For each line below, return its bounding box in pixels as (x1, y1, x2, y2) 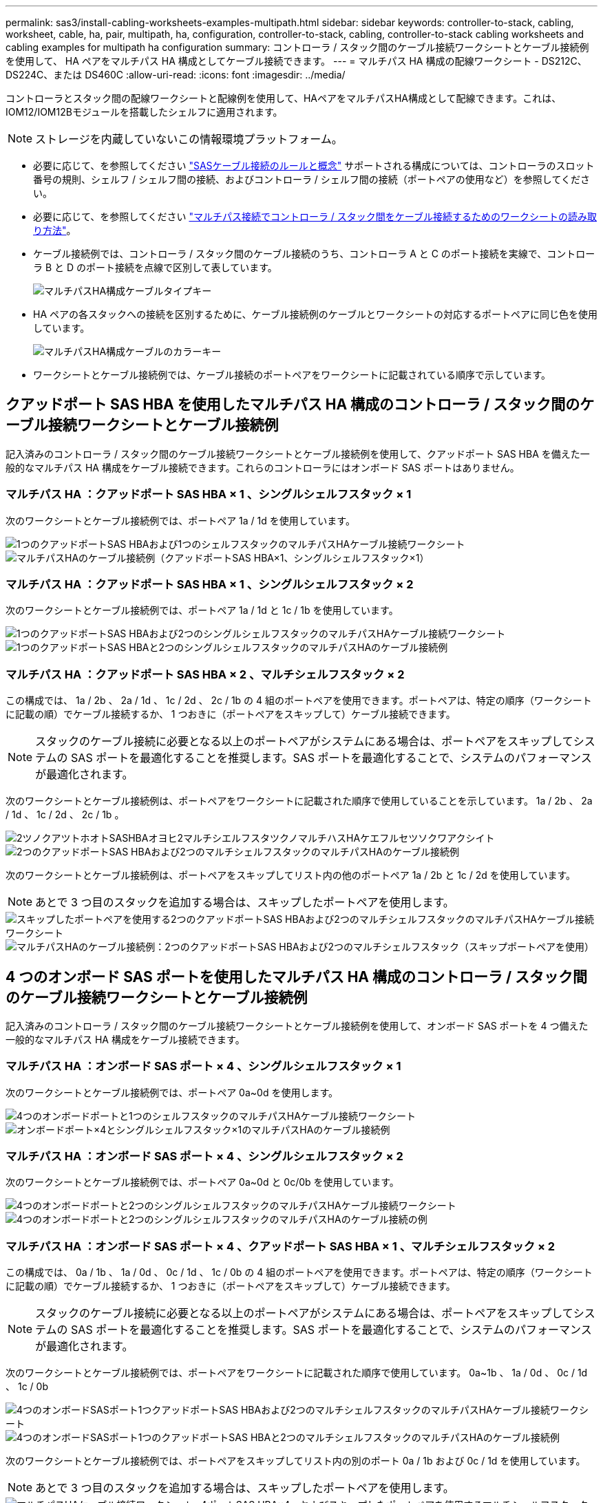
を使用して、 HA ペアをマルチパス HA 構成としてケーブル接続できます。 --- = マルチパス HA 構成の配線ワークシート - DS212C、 (6, 55, 587, 67)
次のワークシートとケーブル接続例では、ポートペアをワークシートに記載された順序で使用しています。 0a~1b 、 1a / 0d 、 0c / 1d (6, 1367, 588, 1379)
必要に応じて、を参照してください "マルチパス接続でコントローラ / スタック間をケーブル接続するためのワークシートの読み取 (33, 211, 597, 222)
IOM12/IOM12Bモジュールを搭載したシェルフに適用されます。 (6, 106, 283, 118)
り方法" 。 (33, 224, 76, 236)
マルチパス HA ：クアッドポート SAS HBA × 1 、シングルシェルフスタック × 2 (6, 577, 414, 591)
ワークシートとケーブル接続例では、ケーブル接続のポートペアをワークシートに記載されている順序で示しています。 (33, 369, 551, 381)
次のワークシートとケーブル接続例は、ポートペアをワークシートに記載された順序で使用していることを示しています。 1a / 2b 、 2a (6, 795, 593, 807)
